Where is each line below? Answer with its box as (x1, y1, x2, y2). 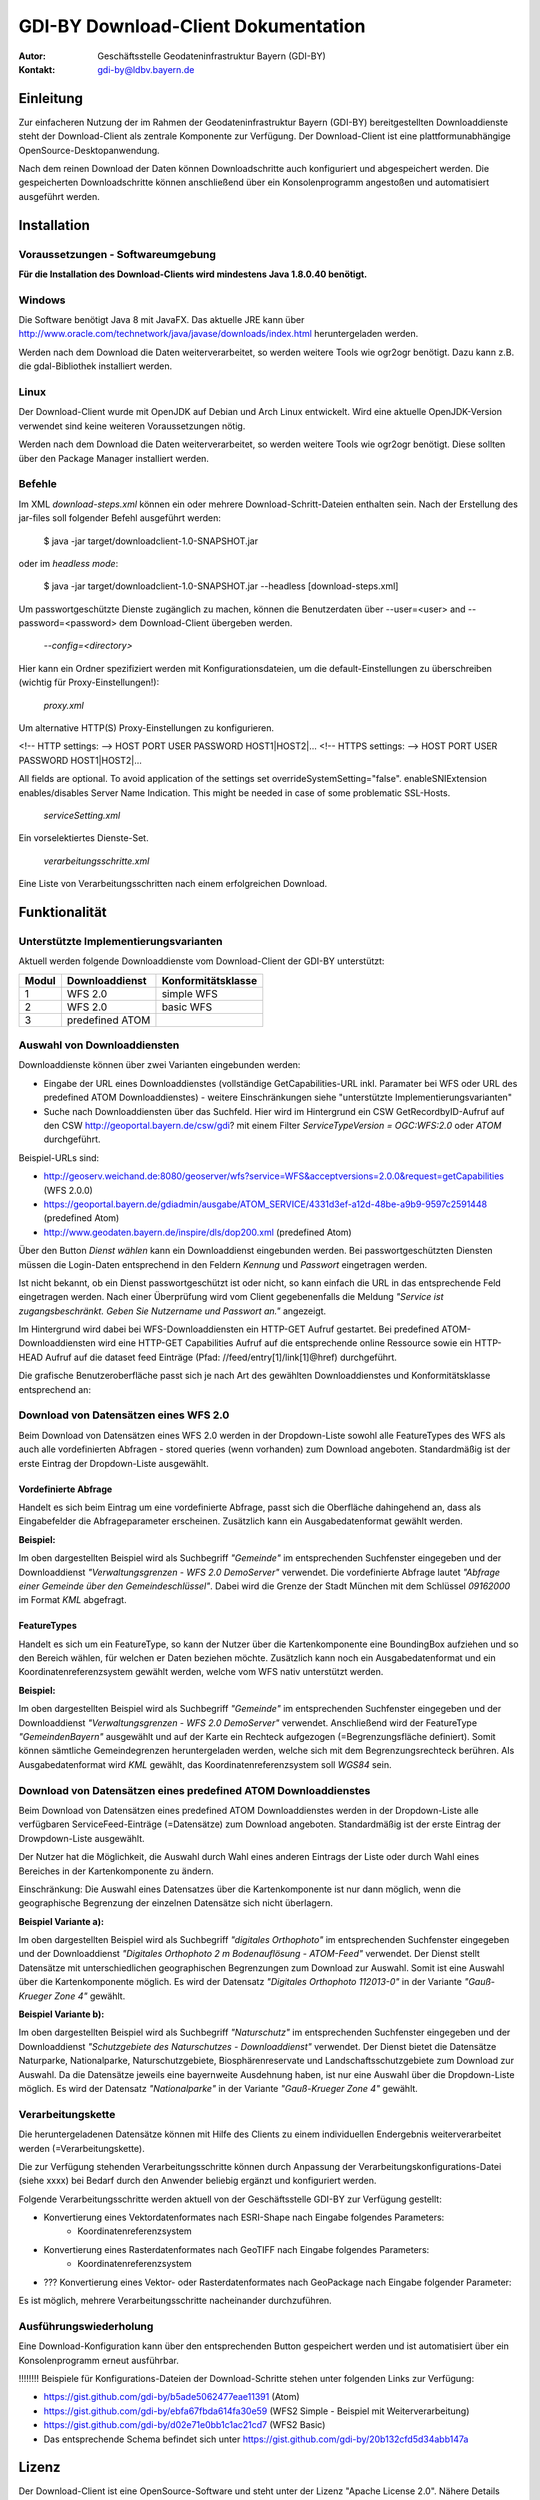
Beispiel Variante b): (18, 2008, 105, 2020)
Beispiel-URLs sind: (18, 1151, 100, 1164)
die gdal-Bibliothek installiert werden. (18, 360, 173, 372)
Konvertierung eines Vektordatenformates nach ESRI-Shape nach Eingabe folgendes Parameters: (43, 2211, 445, 2224)
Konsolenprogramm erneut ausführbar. (18, 2354, 179, 2366)
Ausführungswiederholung (18, 2319, 154, 2333)
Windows (18, 293, 66, 307)
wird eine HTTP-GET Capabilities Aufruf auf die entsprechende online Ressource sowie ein (97, 1337, 473, 1349)
